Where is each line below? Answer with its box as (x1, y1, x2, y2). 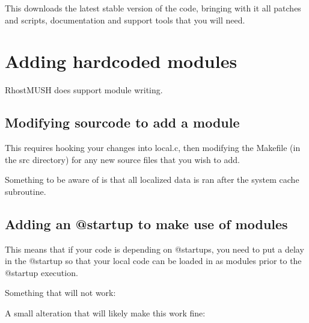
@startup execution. (5, 266, 78, 278)
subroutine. (5, 185, 46, 197)
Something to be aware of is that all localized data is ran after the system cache (5, 173, 299, 186)
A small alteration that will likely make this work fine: (5, 307, 206, 319)
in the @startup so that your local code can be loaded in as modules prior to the (5, 254, 302, 267)
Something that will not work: (5, 286, 116, 299)
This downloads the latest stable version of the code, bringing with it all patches (5, 2, 301, 14)
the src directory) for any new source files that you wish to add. (5, 153, 240, 165)
